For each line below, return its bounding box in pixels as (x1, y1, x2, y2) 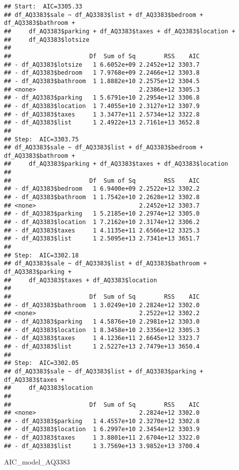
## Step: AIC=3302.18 (4, 251, 79, 259)
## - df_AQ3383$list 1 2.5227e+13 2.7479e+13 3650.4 (4, 343, 200, 350)
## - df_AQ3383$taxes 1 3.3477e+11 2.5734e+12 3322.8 (4, 111, 200, 118)
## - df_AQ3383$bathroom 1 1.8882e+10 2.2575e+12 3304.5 (4, 77, 200, 85)
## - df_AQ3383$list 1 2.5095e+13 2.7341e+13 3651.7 (4, 235, 200, 242)
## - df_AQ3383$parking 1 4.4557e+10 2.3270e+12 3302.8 (4, 417, 200, 425)
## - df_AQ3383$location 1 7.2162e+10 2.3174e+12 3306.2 (4, 219, 200, 226)
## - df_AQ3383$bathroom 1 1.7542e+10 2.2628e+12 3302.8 (4, 194, 200, 201)
